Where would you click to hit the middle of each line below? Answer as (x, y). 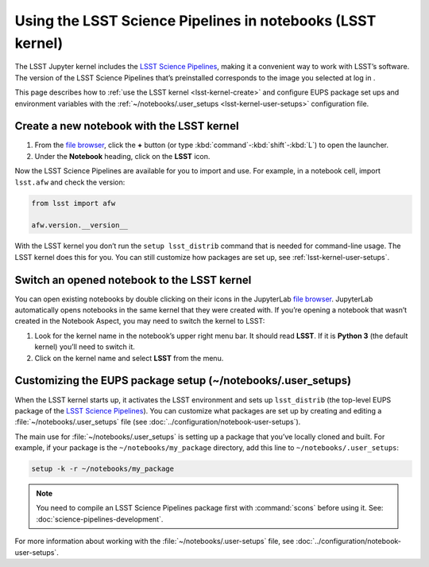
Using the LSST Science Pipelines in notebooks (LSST (195, 21)
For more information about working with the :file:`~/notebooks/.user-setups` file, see (155, 542)
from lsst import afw (73, 203)
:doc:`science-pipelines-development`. (100, 519)
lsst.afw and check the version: (70, 182)
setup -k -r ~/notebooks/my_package (103, 469)
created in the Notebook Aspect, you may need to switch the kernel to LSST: (140, 321)
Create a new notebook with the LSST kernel (127, 126)
